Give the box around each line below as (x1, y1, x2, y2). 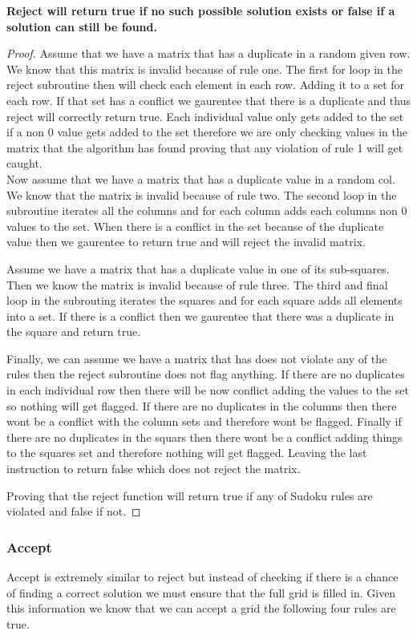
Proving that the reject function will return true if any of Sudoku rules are (6, 487, 373, 504)
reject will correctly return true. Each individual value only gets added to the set (6, 107, 404, 124)
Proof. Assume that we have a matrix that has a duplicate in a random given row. (6, 45, 411, 62)
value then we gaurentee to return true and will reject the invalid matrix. (6, 233, 366, 250)
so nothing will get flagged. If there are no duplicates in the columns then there (6, 397, 397, 414)
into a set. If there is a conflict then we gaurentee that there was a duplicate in (6, 307, 395, 324)
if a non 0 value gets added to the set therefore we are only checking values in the (6, 123, 408, 140)
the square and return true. (6, 323, 141, 340)
